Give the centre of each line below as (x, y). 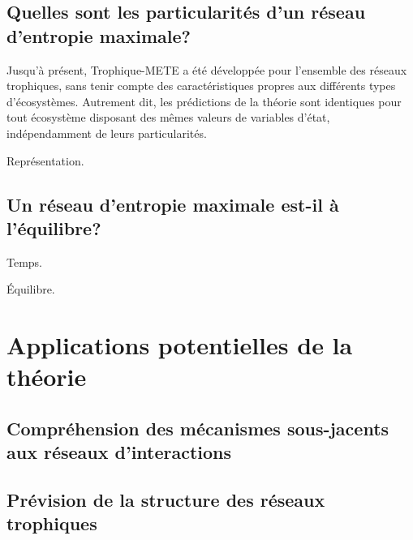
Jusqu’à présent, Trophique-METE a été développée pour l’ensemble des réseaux (207, 69)
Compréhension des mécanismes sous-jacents (198, 428)
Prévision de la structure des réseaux (166, 500)
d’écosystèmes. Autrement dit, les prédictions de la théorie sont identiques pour (204, 101)
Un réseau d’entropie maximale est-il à (173, 204)
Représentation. (45, 160)
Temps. (25, 261)
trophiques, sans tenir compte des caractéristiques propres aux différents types (201, 86)
